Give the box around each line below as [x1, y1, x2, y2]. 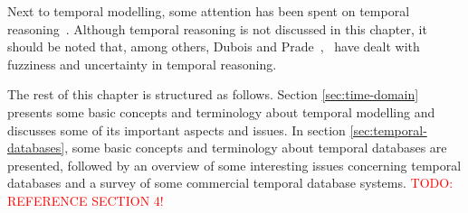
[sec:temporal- [349, 120, 427, 139]
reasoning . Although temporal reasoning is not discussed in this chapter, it [7, 19, 427, 38]
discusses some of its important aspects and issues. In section [7, 120, 346, 139]
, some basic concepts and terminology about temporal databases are [64, 138, 447, 157]
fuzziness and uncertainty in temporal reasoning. [7, 54, 277, 73]
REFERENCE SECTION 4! [7, 190, 164, 209]
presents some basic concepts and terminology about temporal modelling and [7, 102, 435, 121]
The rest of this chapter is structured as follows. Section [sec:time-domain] [7, 85, 419, 104]
